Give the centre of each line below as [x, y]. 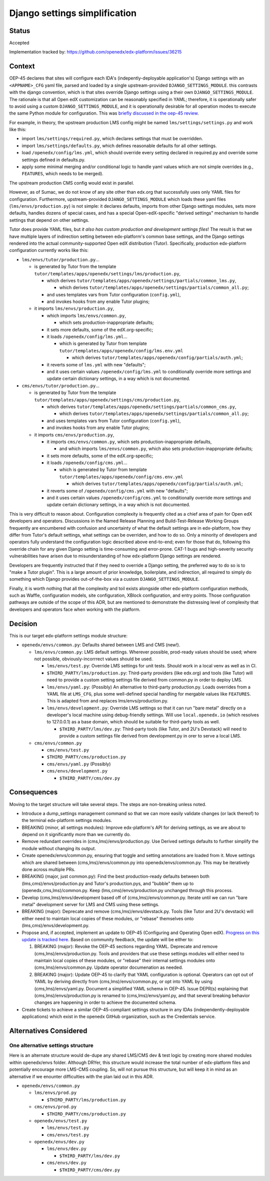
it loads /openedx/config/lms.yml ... [87, 337]
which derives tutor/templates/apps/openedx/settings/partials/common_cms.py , [141, 407]
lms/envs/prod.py [55, 1093]
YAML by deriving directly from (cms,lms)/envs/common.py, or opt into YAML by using [123, 982]
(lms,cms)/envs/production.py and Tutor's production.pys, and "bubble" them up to [108, 883]
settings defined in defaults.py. [54, 160]
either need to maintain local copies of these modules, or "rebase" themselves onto [108, 918]
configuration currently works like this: [49, 250]
